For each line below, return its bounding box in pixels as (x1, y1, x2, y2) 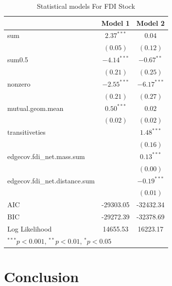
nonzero (7, 78, 31, 89)
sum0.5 (7, 54, 28, 65)
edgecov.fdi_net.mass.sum (7, 151, 85, 161)
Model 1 (101, 18, 130, 28)
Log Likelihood (7, 223, 52, 233)
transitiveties (7, 127, 46, 137)
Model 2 (136, 18, 165, 28)
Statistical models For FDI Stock (37, 1, 135, 11)
